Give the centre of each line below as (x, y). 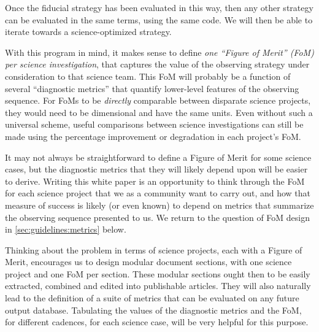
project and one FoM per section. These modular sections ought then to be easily (158, 273)
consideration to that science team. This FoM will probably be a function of (148, 76)
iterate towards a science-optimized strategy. (88, 32)
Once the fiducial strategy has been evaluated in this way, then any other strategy (159, 7)
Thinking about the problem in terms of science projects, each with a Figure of (154, 249)
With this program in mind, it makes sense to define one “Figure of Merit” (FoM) (159, 52)
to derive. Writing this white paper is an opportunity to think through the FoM (155, 181)
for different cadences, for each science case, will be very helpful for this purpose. (157, 322)
